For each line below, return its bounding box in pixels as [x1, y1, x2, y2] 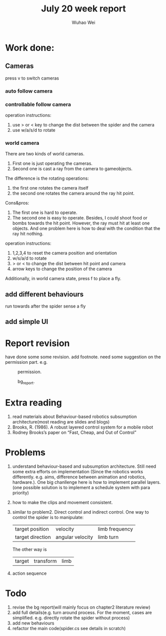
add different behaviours [5, 290, 83, 299]
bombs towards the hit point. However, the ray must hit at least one [12, 220, 150, 226]
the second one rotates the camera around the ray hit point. [12, 190, 135, 197]
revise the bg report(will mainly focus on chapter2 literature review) [12, 604, 151, 610]
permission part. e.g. [5, 359, 48, 365]
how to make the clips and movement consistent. [12, 500, 113, 506]
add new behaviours [12, 620, 55, 626]
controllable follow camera [5, 101, 71, 107]
